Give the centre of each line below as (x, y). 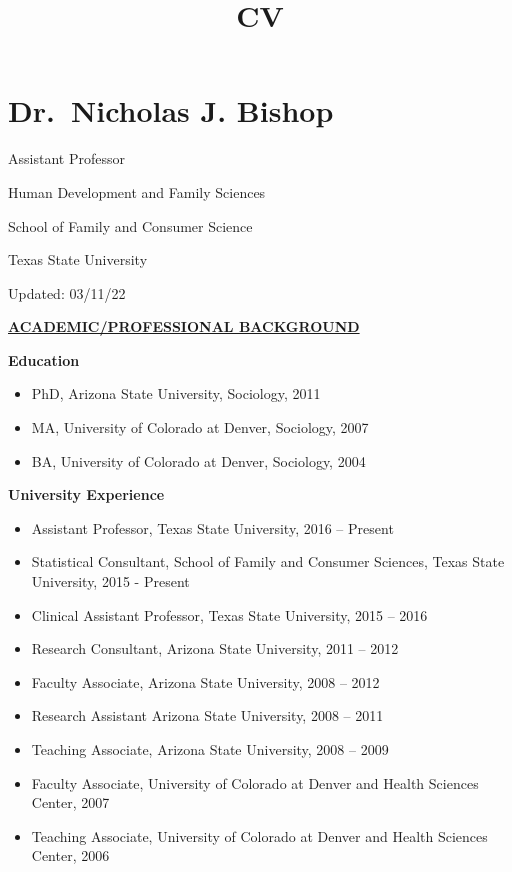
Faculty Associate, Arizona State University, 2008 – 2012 (205, 681)
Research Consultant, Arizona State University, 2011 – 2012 (215, 648)
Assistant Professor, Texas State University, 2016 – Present (212, 527)
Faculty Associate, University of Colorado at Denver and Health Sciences (255, 782)
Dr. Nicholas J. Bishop (171, 110)
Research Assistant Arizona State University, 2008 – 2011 (207, 715)
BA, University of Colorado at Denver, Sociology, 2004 (198, 460)
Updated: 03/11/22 (67, 292)
